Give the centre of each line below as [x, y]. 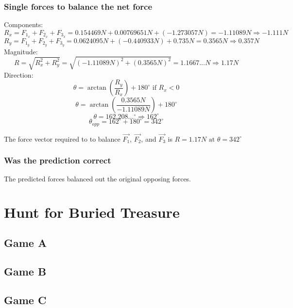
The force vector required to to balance [62, 138]
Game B [25, 271]
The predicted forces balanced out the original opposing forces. [98, 178]
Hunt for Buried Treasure [92, 212]
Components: [24, 24]
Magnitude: [21, 51]
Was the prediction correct [58, 160]
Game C [25, 300]
